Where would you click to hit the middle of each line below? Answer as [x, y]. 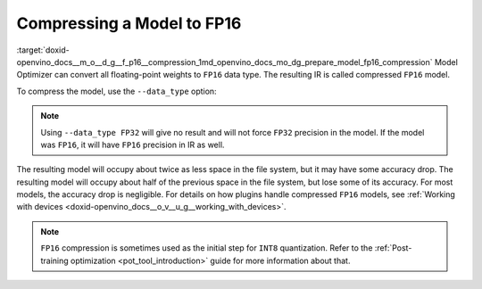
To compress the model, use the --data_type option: [117, 91]
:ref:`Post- [393, 248]
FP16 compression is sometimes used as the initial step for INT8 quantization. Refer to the [207, 248]
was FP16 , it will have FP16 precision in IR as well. [133, 144]
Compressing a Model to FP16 [129, 23]
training [54, 260]
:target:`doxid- [43, 50]
